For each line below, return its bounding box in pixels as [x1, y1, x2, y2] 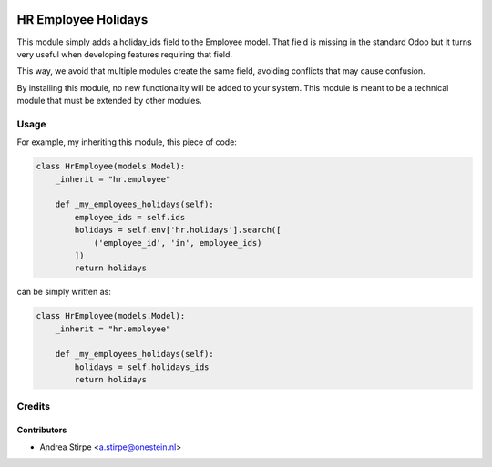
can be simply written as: [16, 287, 111, 298]
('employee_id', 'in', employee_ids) [93, 238, 262, 248]
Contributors [16, 424, 67, 436]
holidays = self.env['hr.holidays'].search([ [74, 225, 282, 236]
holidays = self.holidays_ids [74, 361, 210, 372]
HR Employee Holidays [16, 12, 149, 27]
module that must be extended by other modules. [16, 96, 202, 107]
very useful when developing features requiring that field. [16, 48, 232, 59]
